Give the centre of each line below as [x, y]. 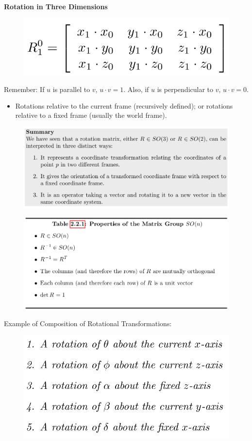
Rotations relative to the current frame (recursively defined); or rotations [124, 105]
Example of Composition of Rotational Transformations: [88, 323]
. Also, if [136, 89]
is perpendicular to [185, 89]
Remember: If [24, 89]
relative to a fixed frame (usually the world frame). [91, 115]
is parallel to [71, 89]
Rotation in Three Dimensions [56, 6]
